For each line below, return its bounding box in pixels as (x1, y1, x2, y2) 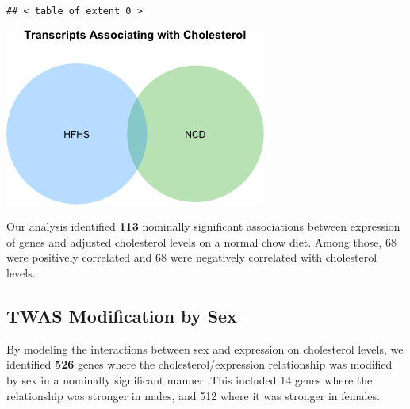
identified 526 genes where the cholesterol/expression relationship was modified (6, 356, 393, 373)
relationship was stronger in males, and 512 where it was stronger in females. (6, 387, 380, 403)
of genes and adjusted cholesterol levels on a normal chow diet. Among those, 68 (6, 233, 397, 250)
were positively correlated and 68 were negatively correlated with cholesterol (6, 249, 377, 266)
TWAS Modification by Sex (6, 303, 237, 327)
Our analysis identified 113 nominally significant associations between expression (6, 218, 400, 235)
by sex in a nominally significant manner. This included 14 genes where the (6, 371, 373, 388)
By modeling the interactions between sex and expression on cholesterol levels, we (6, 340, 404, 357)
